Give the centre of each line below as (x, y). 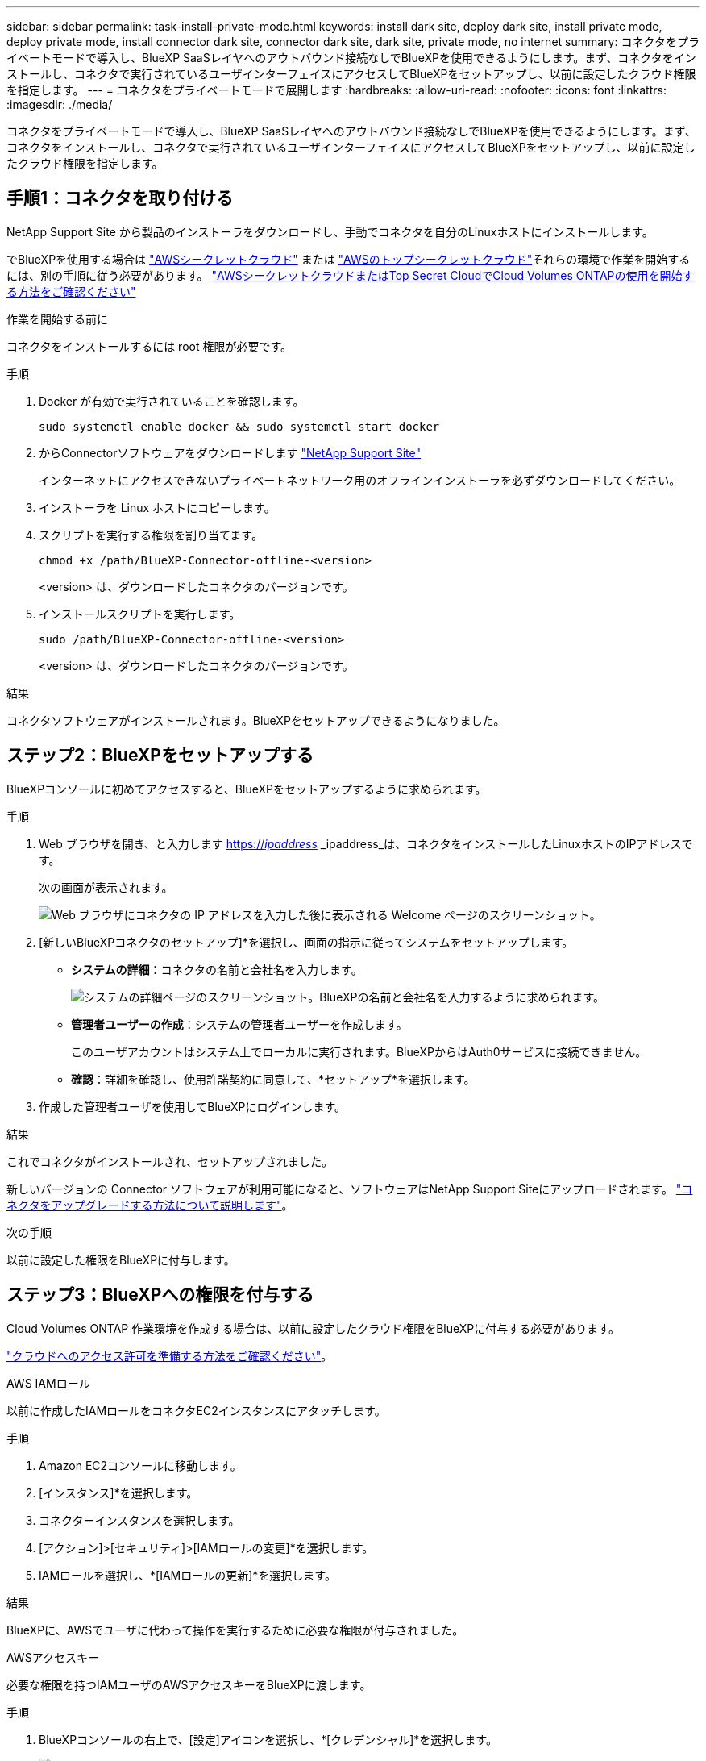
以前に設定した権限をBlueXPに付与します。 (121, 1259)
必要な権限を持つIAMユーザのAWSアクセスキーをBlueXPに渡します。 (189, 1684)
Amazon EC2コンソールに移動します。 (140, 1465)
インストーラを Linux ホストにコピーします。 (157, 507)
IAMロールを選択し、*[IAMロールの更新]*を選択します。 (187, 1575)
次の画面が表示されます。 (106, 887)
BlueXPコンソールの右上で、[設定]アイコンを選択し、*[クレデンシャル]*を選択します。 (268, 1739)
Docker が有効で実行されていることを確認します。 (172, 401)
